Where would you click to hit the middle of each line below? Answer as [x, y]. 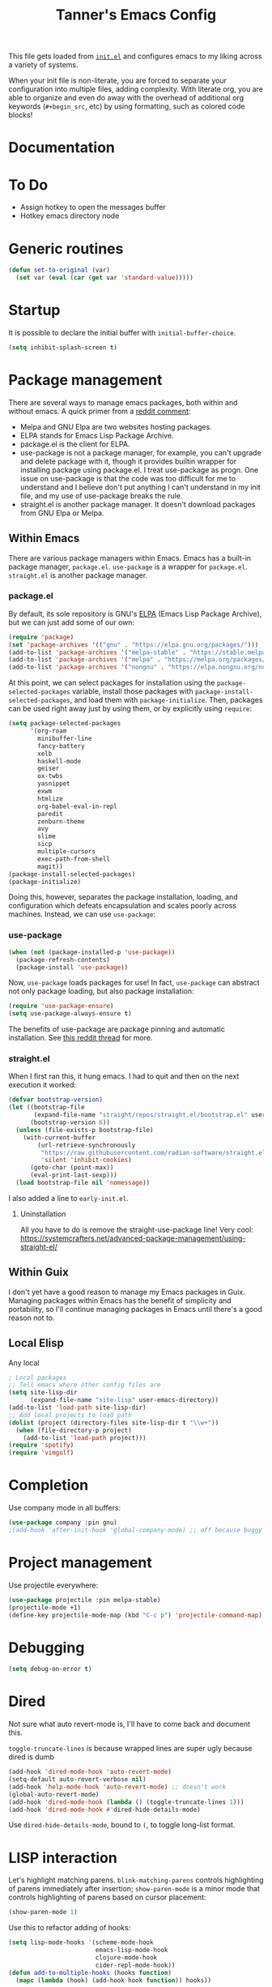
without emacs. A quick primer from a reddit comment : [100, 411]
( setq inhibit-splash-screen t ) [63, 347]
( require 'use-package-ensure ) [61, 1006]
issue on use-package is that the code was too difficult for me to [128, 478]
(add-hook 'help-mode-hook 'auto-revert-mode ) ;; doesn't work [117, 1787]
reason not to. [32, 1318]
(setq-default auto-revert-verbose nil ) [78, 1780]
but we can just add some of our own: [72, 622]
